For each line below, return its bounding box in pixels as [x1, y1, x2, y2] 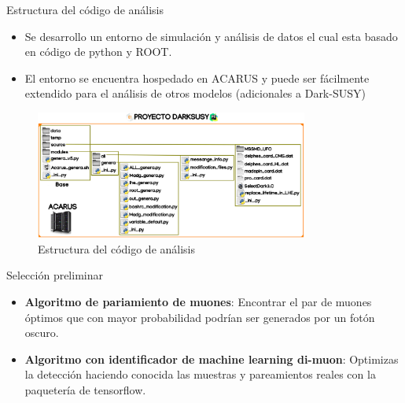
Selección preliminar [6, 267, 103, 283]
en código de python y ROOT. [24, 43, 172, 60]
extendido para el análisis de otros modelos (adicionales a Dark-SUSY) [24, 85, 366, 102]
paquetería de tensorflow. [24, 382, 146, 398]
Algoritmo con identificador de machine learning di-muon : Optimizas [24, 350, 399, 367]
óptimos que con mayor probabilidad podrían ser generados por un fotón [24, 309, 375, 325]
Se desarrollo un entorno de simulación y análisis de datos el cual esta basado [24, 28, 398, 44]
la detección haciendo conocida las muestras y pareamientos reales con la [24, 366, 376, 383]
